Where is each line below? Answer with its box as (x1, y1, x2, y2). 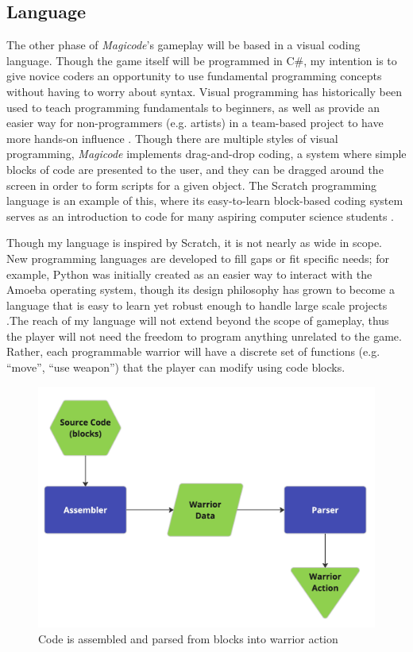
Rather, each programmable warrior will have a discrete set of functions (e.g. (6, 343, 380, 360)
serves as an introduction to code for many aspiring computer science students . (6, 207, 394, 224)
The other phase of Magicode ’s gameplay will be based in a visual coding (6, 37, 361, 53)
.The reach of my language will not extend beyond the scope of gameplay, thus (6, 312, 389, 329)
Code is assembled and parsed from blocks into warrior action (38, 630, 338, 646)
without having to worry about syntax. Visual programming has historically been (6, 83, 402, 99)
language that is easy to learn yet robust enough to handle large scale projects (6, 296, 388, 313)
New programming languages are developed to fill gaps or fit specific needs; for (6, 249, 389, 266)
